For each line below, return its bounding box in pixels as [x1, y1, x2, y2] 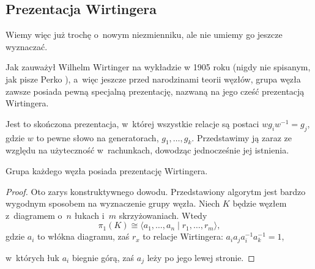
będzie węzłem [232, 197, 287, 210]
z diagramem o [6, 208, 62, 221]
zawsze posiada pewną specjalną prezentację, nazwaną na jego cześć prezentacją [6, 84, 305, 97]
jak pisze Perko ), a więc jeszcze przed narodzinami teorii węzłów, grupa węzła [6, 72, 301, 85]
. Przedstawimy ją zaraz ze [191, 131, 292, 144]
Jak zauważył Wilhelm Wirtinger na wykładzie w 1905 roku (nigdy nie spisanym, [6, 61, 311, 73]
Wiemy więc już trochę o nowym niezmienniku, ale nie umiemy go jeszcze [6, 28, 283, 41]
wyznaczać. [6, 40, 48, 53]
